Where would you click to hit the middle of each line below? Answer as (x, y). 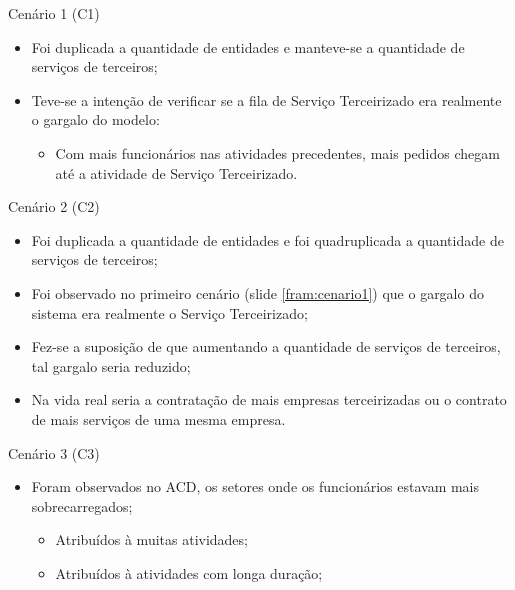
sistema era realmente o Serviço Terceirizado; (169, 312)
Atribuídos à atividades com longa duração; (189, 572)
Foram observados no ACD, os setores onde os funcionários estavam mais (255, 486)
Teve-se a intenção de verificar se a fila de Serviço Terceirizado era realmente (266, 99)
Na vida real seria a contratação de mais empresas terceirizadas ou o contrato (269, 399)
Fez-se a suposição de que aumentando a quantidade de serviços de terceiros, (266, 346)
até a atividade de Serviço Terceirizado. (176, 172)
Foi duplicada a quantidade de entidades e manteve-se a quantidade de (248, 46)
